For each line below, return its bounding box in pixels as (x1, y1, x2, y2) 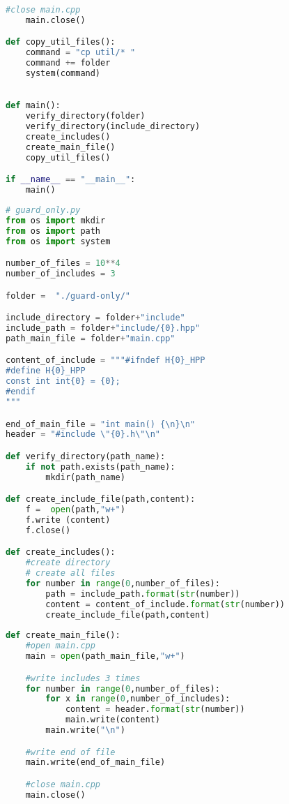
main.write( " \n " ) (45, 725, 125, 735)
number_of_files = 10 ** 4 (6, 258, 120, 269)
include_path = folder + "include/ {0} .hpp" (6, 323, 201, 334)
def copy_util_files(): (6, 37, 116, 47)
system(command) (25, 68, 101, 79)
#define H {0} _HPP (6, 366, 86, 376)
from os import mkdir (6, 215, 106, 225)
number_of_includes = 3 (6, 269, 116, 279)
